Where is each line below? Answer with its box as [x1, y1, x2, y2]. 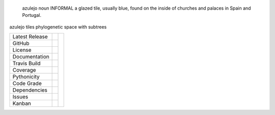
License [12, 46, 32, 53]
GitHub [12, 40, 30, 47]
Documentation [12, 53, 49, 61]
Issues [12, 93, 29, 100]
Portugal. [22, 12, 42, 18]
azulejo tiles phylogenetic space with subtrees [9, 23, 107, 30]
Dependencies [12, 87, 48, 94]
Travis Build [12, 60, 41, 67]
